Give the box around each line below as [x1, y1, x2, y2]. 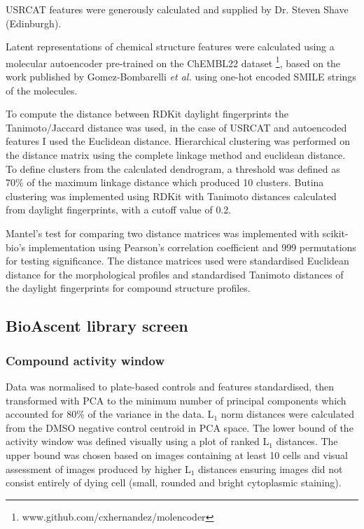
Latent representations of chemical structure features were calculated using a [6, 39, 335, 54]
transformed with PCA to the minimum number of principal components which [6, 393, 346, 407]
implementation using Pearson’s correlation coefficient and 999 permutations [28, 239, 356, 254]
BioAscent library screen [6, 315, 188, 337]
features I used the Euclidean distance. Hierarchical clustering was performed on [6, 134, 350, 148]
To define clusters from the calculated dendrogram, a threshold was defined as [6, 161, 340, 176]
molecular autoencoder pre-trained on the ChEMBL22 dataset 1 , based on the [6, 53, 341, 70]
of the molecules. [6, 83, 78, 97]
